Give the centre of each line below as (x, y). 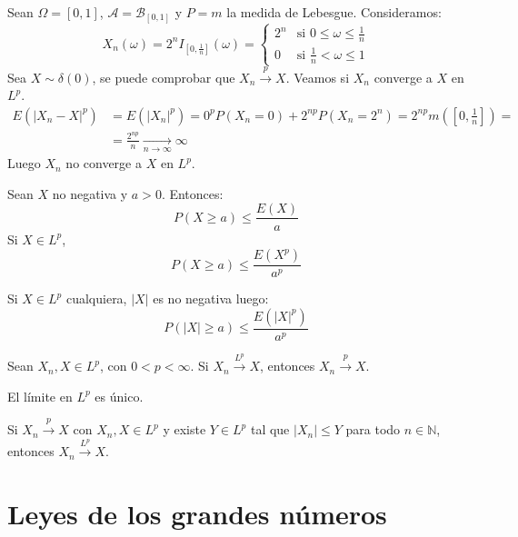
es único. (119, 396)
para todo (373, 429)
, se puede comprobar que (164, 77)
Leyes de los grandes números (197, 513)
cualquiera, (96, 298)
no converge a (104, 163)
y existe (184, 429)
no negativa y (90, 193)
